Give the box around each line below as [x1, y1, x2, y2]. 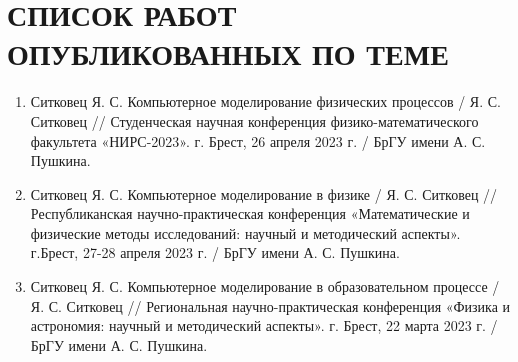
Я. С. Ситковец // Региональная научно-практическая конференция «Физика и [30, 295, 511, 316]
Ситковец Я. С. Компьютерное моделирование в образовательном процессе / [30, 276, 500, 297]
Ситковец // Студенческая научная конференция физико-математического [30, 110, 479, 131]
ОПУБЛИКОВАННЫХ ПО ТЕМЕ [7, 33, 449, 74]
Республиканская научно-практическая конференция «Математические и [30, 203, 470, 224]
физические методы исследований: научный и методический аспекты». [30, 222, 461, 243]
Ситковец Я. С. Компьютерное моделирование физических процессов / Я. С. [30, 91, 501, 112]
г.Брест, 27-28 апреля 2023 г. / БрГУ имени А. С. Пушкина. [30, 242, 400, 263]
